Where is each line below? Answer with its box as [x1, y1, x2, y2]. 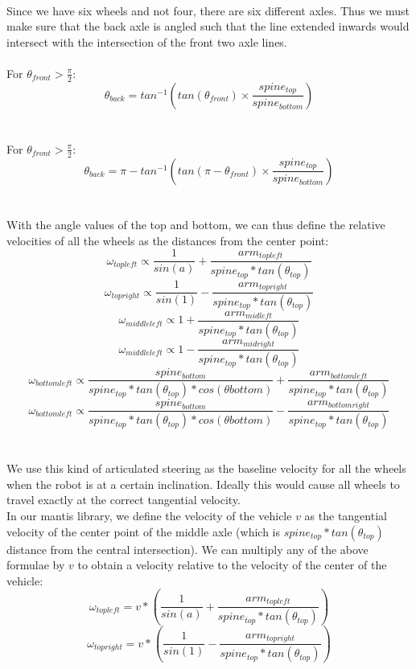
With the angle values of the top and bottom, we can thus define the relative [6, 216, 385, 232]
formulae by [6, 556, 65, 573]
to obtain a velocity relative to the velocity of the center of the [77, 556, 387, 573]
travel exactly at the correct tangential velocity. [6, 491, 241, 508]
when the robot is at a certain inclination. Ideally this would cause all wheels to [6, 475, 400, 492]
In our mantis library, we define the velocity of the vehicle [6, 507, 292, 524]
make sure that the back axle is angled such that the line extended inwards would [6, 18, 410, 35]
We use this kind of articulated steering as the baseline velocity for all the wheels [6, 460, 406, 477]
